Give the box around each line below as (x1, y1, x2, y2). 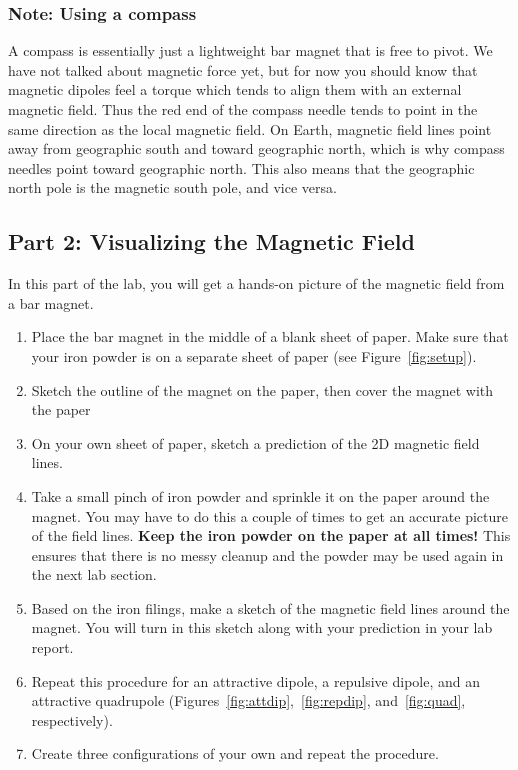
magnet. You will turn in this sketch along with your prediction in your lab (31, 617, 493, 638)
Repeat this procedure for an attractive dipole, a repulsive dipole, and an (31, 670, 480, 691)
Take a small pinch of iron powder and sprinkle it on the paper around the (31, 485, 490, 506)
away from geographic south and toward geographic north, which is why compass (8, 138, 505, 159)
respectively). (31, 709, 113, 730)
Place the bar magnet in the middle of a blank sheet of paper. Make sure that (31, 326, 509, 347)
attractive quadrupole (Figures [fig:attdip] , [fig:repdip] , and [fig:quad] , (31, 690, 466, 711)
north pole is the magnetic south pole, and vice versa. (8, 177, 337, 198)
